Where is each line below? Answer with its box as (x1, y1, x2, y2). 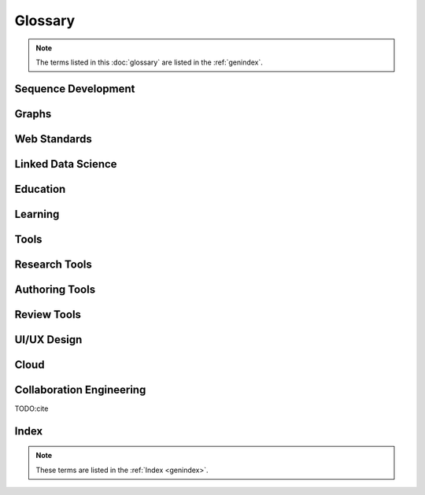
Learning (14, 207, 60, 220)
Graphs (14, 107, 52, 120)
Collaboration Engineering (14, 382, 146, 397)
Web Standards (14, 132, 92, 146)
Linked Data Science (14, 157, 117, 171)
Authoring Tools (14, 283, 96, 296)
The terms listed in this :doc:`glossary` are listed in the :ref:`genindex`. (35, 57, 264, 67)
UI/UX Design (14, 333, 83, 346)
